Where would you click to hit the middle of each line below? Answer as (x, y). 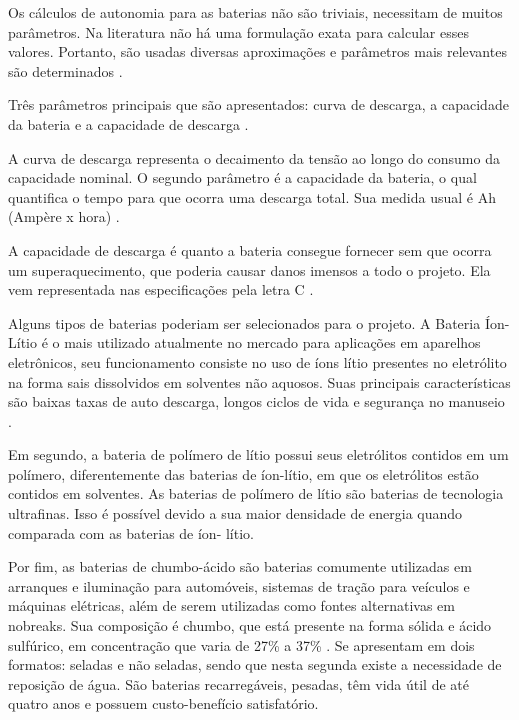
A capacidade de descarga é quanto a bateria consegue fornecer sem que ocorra (250, 249)
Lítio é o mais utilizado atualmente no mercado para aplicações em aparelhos (244, 342)
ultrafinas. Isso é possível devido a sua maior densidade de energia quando (235, 513)
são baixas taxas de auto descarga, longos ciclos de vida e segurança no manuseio (256, 401)
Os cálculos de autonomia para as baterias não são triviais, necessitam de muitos (255, 12)
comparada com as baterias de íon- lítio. (131, 532)
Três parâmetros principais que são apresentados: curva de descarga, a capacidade (258, 104)
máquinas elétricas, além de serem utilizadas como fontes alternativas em (231, 605)
